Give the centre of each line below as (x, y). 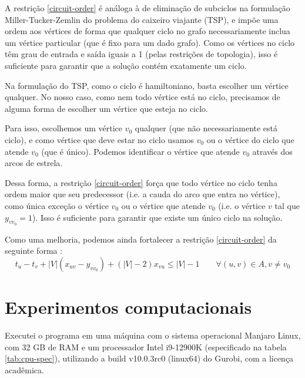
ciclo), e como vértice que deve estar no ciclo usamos (99, 139)
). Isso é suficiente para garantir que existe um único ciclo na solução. (157, 217)
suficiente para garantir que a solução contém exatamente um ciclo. (126, 65)
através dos (272, 151)
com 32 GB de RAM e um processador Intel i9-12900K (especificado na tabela (146, 346)
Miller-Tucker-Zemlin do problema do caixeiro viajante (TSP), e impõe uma (142, 19)
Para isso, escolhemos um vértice (64, 128)
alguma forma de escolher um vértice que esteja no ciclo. (106, 108)
